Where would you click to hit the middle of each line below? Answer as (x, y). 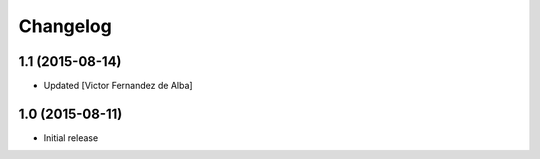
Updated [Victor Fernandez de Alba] (118, 86)
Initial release (71, 137)
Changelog (65, 26)
